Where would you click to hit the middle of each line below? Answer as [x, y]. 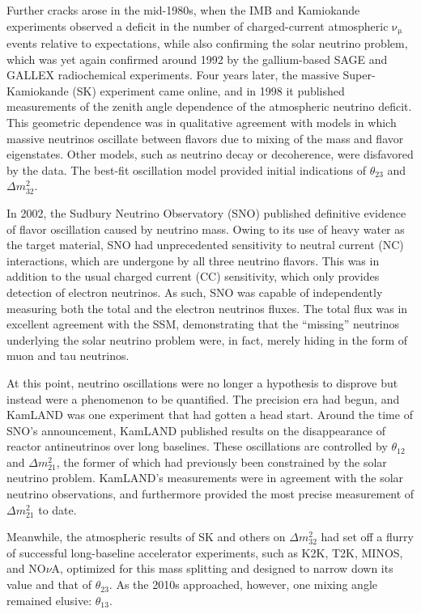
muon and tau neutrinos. [68, 356]
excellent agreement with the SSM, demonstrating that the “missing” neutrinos [203, 324]
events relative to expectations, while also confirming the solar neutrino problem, [207, 43]
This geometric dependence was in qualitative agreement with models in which [202, 123]
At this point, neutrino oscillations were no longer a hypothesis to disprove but [202, 382]
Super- [359, 75]
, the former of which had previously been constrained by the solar [221, 462]
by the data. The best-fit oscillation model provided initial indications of [187, 169]
